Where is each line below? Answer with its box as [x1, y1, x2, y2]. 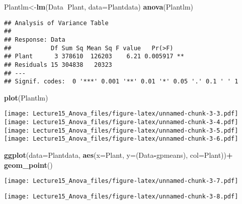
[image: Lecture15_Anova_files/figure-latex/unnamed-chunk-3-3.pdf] [4, 110, 238, 118]
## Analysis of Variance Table [4, 19, 109, 27]
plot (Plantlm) [4, 92, 48, 103]
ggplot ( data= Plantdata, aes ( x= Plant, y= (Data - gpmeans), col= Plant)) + [4, 150, 233, 160]
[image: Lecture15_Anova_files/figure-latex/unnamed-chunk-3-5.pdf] [4, 127, 238, 134]
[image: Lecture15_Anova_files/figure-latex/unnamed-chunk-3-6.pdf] [4, 135, 238, 143]
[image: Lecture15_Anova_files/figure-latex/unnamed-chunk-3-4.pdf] [4, 119, 238, 126]
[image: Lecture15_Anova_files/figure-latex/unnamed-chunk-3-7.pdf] [4, 177, 238, 185]
